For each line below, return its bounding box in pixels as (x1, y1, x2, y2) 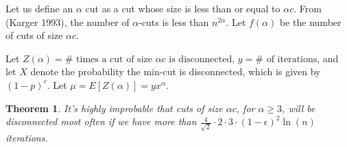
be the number (280, 14, 342, 29)
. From (294, 1, 322, 15)
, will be (282, 101, 315, 115)
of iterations (266, 54, 318, 64)
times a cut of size (76, 54, 152, 64)
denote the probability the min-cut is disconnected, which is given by (30, 64, 321, 79)
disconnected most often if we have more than (5, 114, 197, 129)
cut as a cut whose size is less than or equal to (85, 1, 280, 15)
